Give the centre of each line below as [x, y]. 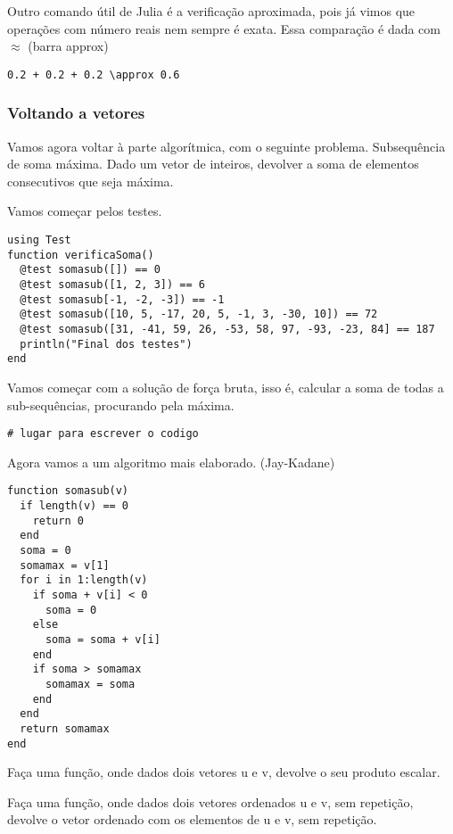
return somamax [65, 728]
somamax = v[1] [65, 565]
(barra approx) [68, 46]
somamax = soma [90, 684]
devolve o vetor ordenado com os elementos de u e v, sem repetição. [192, 819]
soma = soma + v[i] [103, 639]
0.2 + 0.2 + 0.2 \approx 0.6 [94, 74]
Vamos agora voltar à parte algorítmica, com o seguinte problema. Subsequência [226, 146]
